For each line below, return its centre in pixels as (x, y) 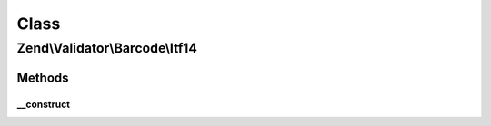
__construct (44, 104)
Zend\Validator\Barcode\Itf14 (107, 48)
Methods (43, 78)
